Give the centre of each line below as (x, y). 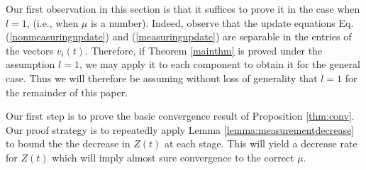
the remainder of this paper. (67, 92)
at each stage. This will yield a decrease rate (261, 143)
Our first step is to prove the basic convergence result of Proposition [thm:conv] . (180, 116)
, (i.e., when (52, 22)
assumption (30, 64)
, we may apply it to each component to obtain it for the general (220, 64)
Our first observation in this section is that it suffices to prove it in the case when (183, 8)
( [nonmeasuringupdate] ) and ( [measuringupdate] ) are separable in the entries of (179, 36)
